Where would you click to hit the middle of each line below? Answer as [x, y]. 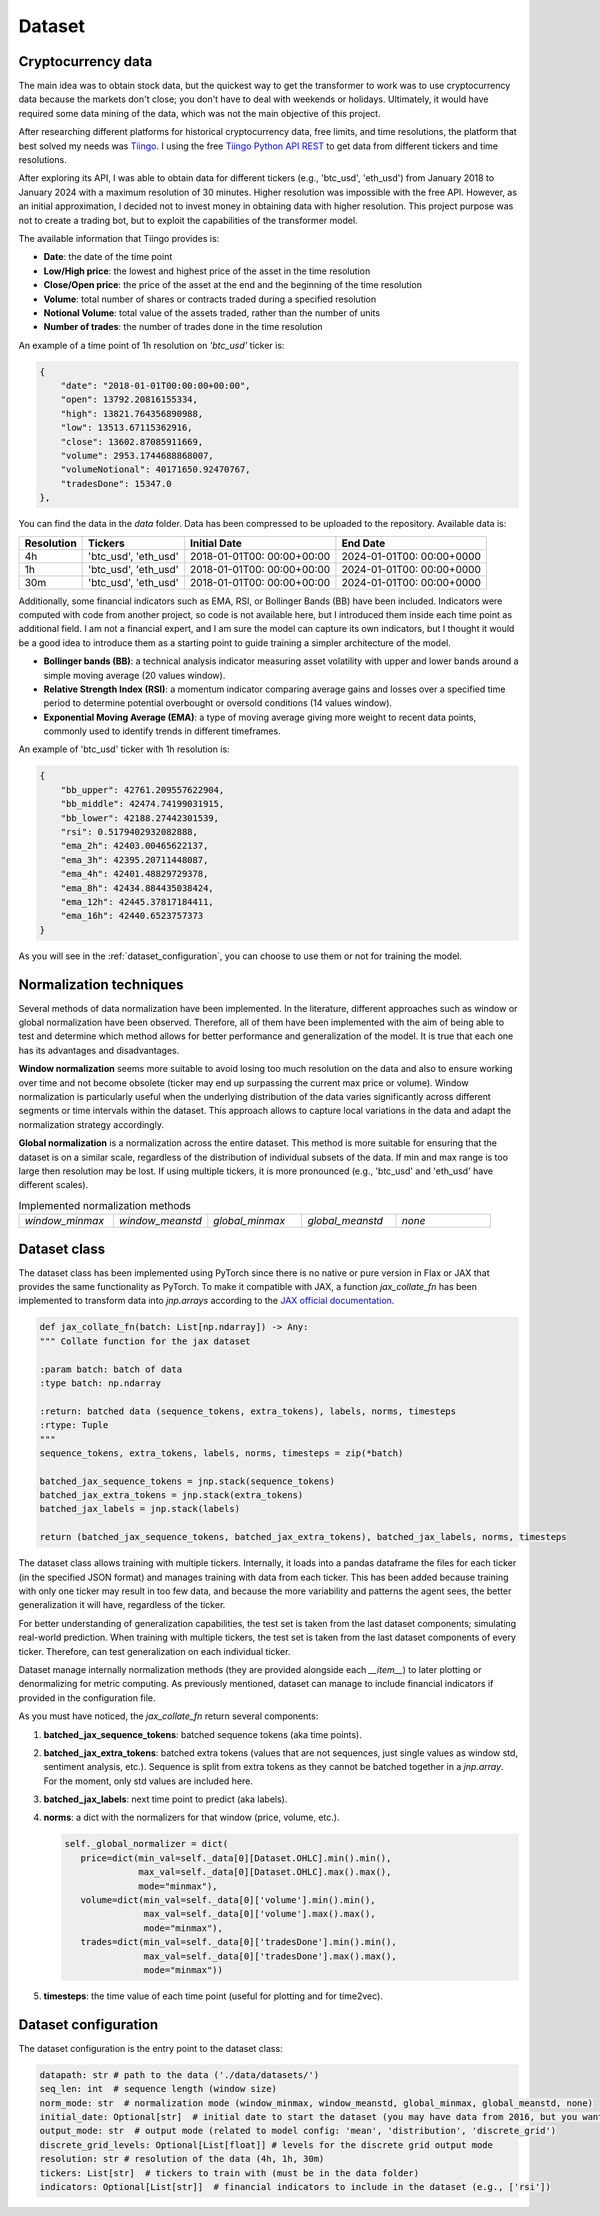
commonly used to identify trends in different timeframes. [162, 731]
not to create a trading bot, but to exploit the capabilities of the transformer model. [188, 220]
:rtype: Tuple [74, 1425]
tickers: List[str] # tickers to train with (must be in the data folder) [229, 2173]
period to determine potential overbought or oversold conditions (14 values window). [218, 703]
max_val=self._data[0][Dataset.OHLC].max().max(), [265, 1872]
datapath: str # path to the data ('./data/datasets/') [179, 2074]
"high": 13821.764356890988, [132, 413]
